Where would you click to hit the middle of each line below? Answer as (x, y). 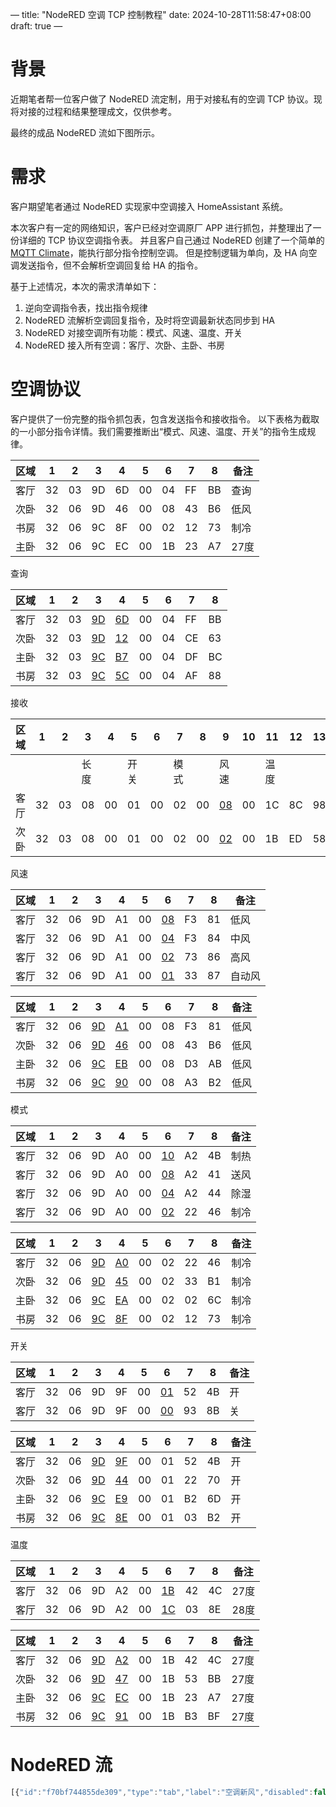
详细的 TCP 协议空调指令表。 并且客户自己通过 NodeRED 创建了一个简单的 (171, 240)
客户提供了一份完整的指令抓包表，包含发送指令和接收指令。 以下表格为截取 (165, 419)
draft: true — (36, 26)
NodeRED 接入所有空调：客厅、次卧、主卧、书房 (124, 345)
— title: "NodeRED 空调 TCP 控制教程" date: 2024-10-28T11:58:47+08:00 (161, 14)
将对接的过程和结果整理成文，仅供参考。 (93, 111)
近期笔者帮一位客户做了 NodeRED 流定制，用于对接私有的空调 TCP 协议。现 (166, 99)
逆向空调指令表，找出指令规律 (86, 307)
